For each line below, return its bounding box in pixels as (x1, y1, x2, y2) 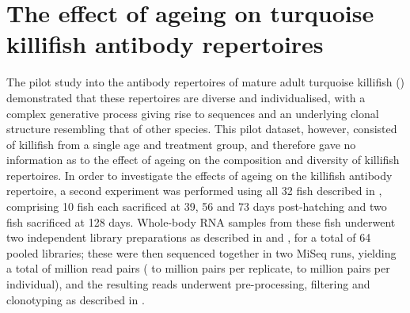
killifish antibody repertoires (6, 28, 324, 60)
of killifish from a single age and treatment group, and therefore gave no (6, 136, 356, 152)
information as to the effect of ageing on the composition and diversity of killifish (6, 151, 400, 168)
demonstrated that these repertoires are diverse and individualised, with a (6, 89, 366, 105)
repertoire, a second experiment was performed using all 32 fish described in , (6, 182, 382, 199)
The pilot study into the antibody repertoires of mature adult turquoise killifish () (6, 74, 405, 90)
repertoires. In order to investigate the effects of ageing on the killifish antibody (6, 166, 393, 183)
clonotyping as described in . (6, 291, 145, 307)
